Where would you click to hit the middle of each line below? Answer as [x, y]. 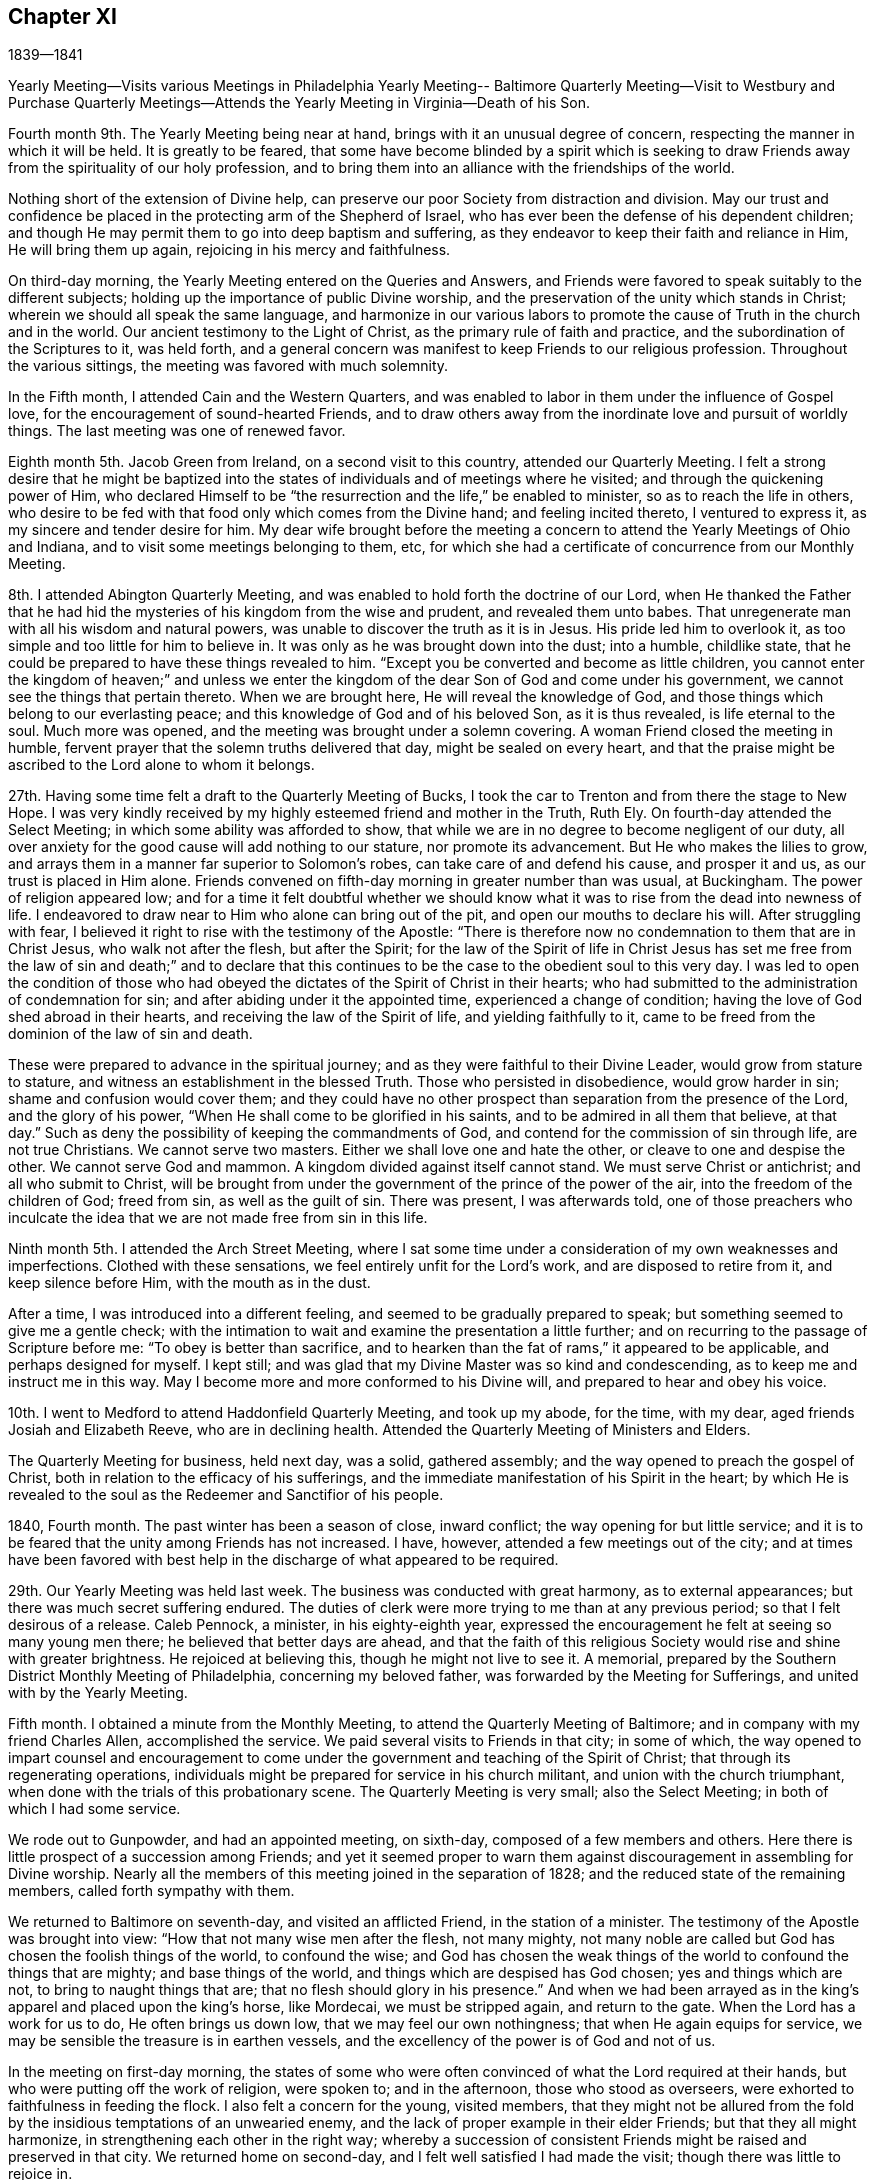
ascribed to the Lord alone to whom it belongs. [161, 765]
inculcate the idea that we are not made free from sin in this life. [218, 1218]
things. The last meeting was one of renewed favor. [177, 431]
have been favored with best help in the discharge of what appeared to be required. [283, 1560]
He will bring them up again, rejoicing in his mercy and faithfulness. [229, 250]
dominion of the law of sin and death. [130, 1034]
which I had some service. [94, 1809]
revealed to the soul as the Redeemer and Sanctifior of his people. [226, 1495]
